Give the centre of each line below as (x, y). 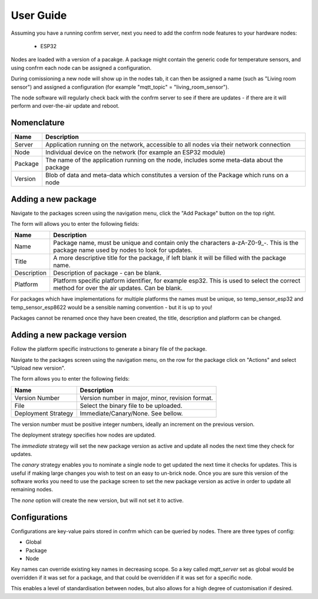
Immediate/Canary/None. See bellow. (131, 413)
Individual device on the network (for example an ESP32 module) (135, 152)
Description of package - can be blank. (107, 273)
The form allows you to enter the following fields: (70, 379)
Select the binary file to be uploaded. (131, 405)
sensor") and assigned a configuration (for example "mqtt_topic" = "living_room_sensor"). (120, 87)
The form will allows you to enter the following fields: (75, 224)
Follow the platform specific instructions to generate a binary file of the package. (109, 349)
